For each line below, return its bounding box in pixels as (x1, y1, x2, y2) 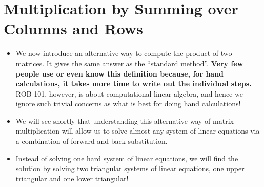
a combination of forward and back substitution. (15, 136, 168, 146)
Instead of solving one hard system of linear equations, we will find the (15, 153, 238, 163)
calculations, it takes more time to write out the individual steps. (15, 78, 252, 89)
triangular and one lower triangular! (15, 173, 129, 183)
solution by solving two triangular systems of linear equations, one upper (15, 163, 245, 174)
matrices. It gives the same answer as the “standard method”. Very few (15, 58, 243, 68)
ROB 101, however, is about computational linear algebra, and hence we (15, 88, 243, 99)
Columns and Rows (4, 18, 143, 39)
